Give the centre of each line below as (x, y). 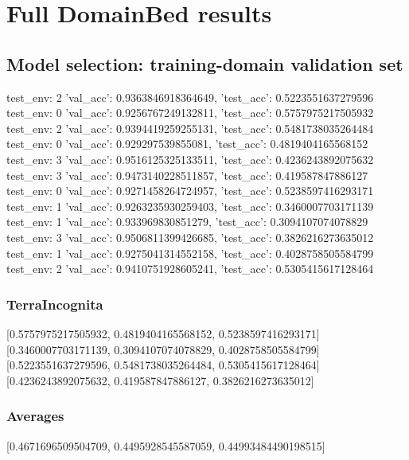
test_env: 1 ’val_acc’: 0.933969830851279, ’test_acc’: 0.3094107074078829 (187, 222)
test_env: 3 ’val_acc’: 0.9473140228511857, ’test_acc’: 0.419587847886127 (187, 175)
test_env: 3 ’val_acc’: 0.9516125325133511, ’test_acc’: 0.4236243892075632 (190, 159)
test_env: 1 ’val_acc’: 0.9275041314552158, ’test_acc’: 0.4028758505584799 (190, 253)
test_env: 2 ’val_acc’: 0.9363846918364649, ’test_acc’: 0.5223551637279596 (190, 97)
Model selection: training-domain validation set (205, 63)
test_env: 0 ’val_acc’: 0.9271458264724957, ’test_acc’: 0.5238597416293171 (190, 191)
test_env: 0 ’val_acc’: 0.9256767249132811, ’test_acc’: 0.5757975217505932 (190, 113)
